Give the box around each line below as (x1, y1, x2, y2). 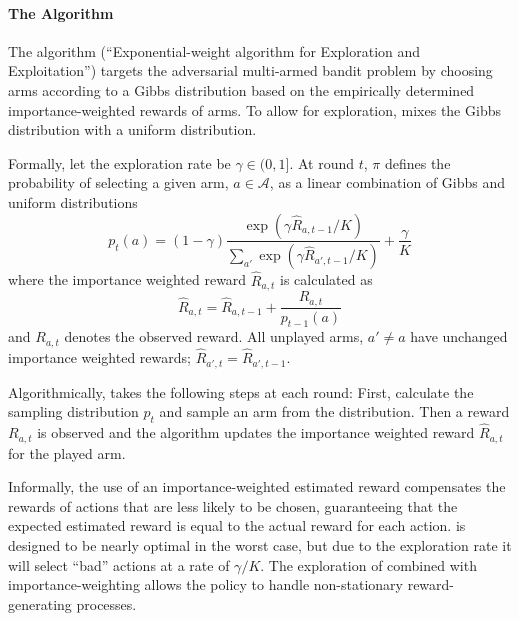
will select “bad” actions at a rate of (8, 554, 230, 575)
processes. (76, 593, 137, 614)
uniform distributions (8, 191, 138, 212)
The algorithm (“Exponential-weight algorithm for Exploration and (8, 40, 421, 61)
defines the (384, 152, 451, 173)
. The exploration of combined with (260, 554, 477, 575)
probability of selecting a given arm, (8, 172, 229, 193)
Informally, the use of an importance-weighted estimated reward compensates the (8, 476, 506, 497)
